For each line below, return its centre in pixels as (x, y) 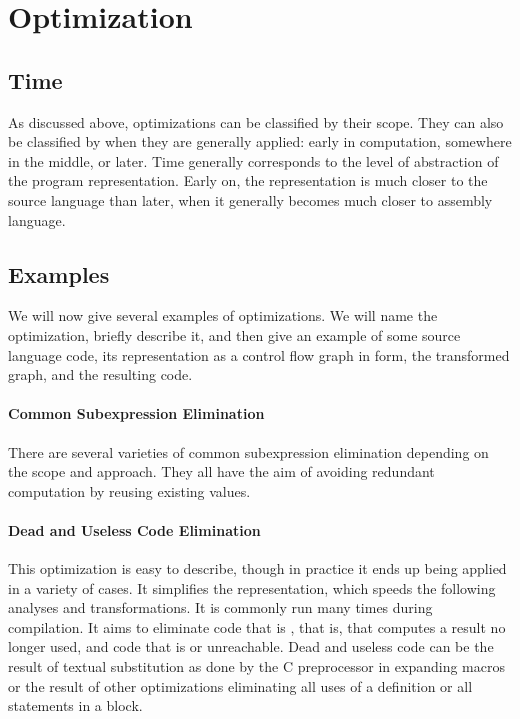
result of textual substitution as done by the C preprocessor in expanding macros (256, 666)
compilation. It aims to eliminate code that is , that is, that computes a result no (257, 626)
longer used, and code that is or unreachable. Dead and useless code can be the (251, 646)
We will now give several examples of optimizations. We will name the (223, 315)
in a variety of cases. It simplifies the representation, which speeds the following (252, 587)
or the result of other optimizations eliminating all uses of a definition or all (240, 685)
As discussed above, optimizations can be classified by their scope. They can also (256, 121)
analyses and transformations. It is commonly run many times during (220, 607)
